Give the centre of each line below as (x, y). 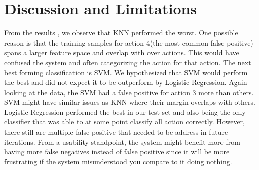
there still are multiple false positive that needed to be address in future (116, 132)
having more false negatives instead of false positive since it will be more (117, 152)
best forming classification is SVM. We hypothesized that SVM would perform (126, 72)
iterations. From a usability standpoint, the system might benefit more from (122, 141)
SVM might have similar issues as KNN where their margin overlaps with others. (130, 102)
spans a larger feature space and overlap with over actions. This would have (122, 52)
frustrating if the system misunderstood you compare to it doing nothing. (118, 161)
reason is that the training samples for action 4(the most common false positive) (129, 42)
